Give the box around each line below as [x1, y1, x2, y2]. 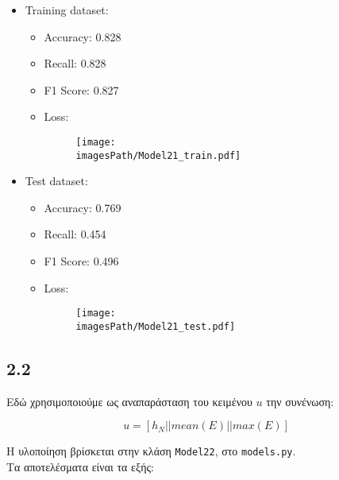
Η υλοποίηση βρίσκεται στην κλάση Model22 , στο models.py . [6, 443, 296, 459]
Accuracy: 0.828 [44, 28, 121, 45]
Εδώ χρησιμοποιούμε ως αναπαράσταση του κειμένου [6, 393, 252, 409]
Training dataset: [25, 2, 109, 17]
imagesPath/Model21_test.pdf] [75, 320, 236, 332]
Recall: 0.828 [44, 55, 106, 72]
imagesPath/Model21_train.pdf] [75, 149, 241, 161]
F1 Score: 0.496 [44, 253, 119, 269]
